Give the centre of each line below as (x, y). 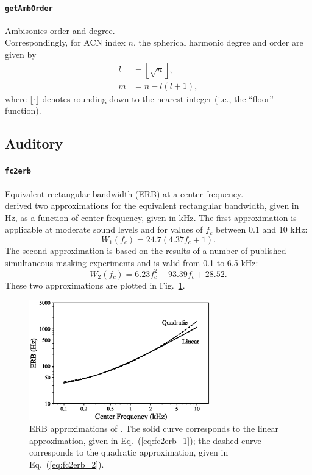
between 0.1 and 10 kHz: (261, 229)
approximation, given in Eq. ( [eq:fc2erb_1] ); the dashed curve (145, 440)
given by (21, 55)
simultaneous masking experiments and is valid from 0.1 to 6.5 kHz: (132, 262)
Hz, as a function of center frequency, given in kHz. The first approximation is (151, 217)
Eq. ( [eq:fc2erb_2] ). (67, 464)
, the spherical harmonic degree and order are (218, 42)
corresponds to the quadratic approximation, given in (129, 452)
